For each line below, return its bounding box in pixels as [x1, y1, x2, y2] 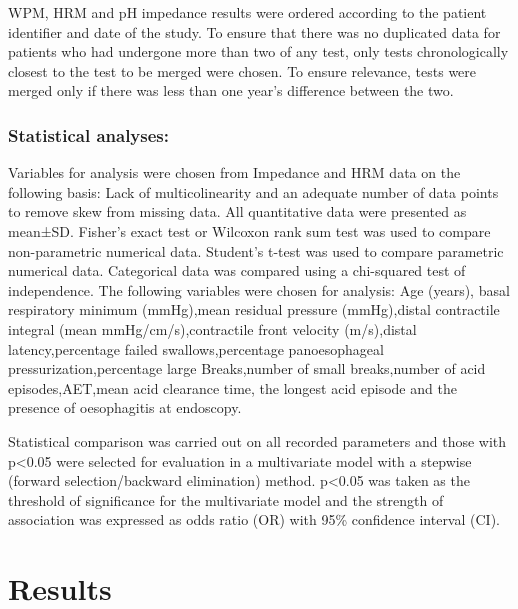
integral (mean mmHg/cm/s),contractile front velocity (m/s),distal [8, 318, 417, 339]
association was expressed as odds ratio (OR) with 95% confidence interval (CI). [8, 509, 500, 530]
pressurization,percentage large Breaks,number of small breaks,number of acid [8, 358, 486, 379]
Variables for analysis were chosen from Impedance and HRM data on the [8, 162, 461, 183]
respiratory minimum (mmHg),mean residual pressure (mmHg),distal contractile [8, 299, 500, 320]
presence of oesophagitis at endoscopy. [8, 397, 242, 418]
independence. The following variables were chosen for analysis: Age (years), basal [8, 279, 510, 300]
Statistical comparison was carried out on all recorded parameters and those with [8, 430, 507, 451]
